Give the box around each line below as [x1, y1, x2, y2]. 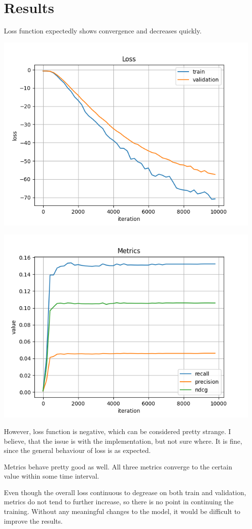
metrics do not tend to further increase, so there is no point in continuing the [4, 497, 234, 507]
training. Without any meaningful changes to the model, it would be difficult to [4, 506, 240, 516]
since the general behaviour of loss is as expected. [4, 445, 151, 455]
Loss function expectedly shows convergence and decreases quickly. [4, 26, 202, 36]
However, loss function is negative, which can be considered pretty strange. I [4, 426, 231, 436]
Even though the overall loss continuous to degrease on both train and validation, [4, 487, 246, 497]
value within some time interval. [4, 471, 99, 481]
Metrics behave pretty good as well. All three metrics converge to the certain [4, 461, 232, 471]
